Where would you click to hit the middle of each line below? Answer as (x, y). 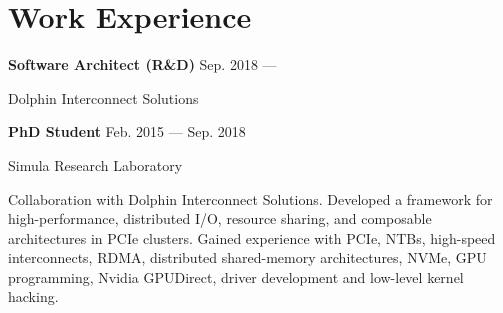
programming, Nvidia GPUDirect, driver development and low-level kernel (236, 276)
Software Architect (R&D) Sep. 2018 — (142, 64)
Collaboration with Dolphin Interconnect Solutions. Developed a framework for (250, 198)
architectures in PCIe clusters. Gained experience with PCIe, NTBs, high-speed (252, 237)
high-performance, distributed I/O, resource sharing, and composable (220, 218)
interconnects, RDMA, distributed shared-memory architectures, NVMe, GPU (247, 257)
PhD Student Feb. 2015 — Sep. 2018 (127, 131)
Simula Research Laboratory (95, 164)
